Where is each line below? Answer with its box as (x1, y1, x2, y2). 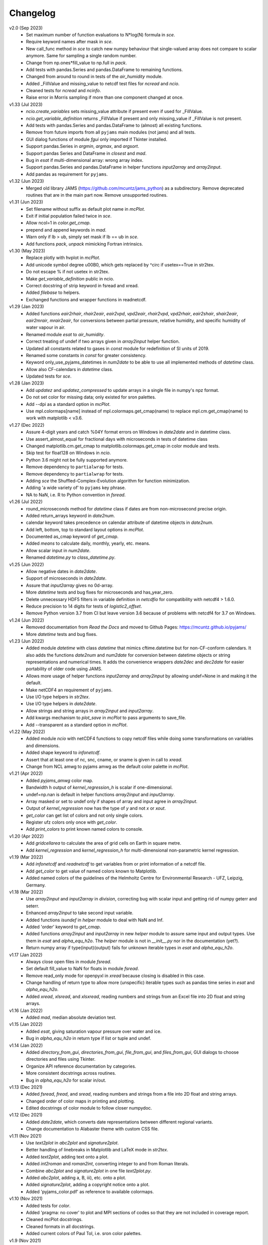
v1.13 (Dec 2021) (9, 1084, 43, 1090)
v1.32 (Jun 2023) (9, 178, 44, 184)
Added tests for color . (26, 1203, 71, 1209)
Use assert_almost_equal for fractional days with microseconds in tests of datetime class (26, 436, 208, 442)
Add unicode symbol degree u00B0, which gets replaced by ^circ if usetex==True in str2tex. (26, 261, 215, 267)
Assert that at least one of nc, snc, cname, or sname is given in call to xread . (26, 756, 183, 762)
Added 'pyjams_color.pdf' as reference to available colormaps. (26, 1188, 154, 1195)
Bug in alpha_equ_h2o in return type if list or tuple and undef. (26, 1035, 151, 1041)
